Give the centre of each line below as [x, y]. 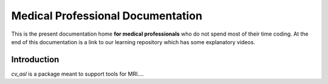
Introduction [35, 60]
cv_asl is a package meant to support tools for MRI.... [77, 74]
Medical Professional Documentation [107, 16]
